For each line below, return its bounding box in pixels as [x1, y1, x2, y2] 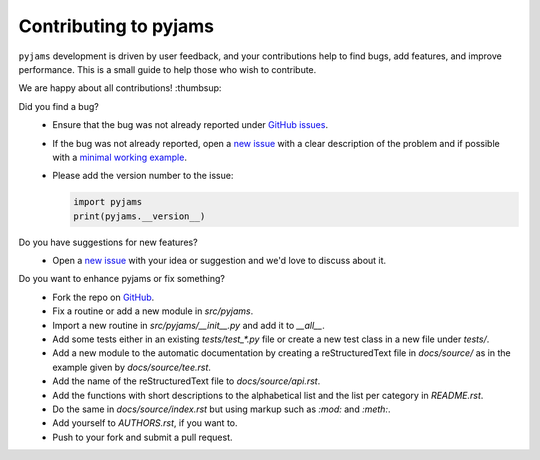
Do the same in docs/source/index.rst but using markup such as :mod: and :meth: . [52, 403, 391, 415]
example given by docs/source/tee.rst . [52, 361, 212, 373]
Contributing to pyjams [18, 15, 215, 37]
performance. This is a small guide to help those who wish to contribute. [18, 63, 317, 75]
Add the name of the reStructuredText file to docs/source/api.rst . [52, 375, 321, 387]
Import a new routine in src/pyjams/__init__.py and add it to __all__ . [52, 319, 325, 331]
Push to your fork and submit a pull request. [52, 431, 233, 443]
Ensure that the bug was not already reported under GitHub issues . [52, 119, 329, 131]
